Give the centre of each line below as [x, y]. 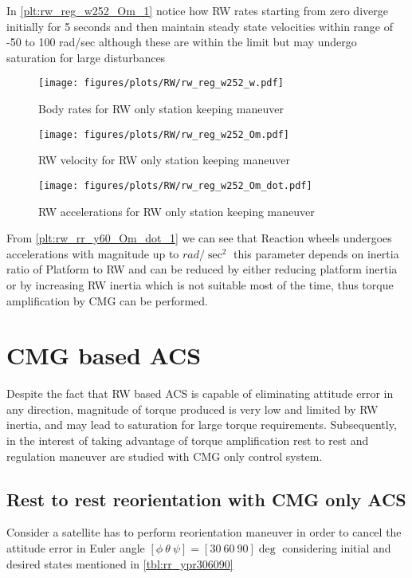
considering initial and [337, 547]
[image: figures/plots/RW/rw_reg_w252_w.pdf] [161, 83]
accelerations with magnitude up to [93, 253]
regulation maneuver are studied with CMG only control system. [165, 456]
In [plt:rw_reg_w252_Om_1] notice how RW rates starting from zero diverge [197, 10]
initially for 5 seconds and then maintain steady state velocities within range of [200, 26]
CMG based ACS [104, 355]
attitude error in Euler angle [76, 547]
